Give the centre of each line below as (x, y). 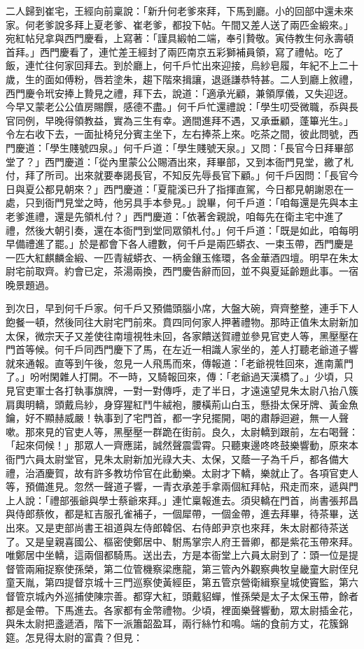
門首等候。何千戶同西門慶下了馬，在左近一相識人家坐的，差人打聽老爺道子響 (182, 349)
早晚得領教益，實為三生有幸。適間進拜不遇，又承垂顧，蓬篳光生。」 (199, 120)
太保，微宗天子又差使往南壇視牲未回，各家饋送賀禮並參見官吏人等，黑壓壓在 (182, 335)
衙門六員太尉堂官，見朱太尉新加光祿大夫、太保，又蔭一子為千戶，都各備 (172, 459)
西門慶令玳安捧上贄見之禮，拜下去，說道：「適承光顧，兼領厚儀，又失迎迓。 (180, 93)
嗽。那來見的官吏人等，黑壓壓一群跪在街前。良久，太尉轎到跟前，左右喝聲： (182, 431)
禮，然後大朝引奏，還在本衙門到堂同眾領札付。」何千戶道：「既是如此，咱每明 (182, 230)
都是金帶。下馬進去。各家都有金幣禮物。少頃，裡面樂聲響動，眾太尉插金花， (182, 609)
